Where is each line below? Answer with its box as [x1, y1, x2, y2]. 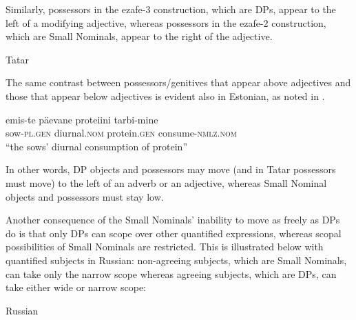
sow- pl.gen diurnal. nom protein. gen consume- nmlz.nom [6, 126, 237, 140]
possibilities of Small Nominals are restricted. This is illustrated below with [6, 239, 324, 254]
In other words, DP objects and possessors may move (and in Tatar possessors [6, 162, 336, 177]
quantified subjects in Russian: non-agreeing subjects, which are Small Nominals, [6, 252, 347, 267]
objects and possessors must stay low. [6, 189, 164, 203]
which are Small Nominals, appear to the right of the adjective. [6, 29, 273, 43]
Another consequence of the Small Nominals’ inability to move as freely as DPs [6, 212, 340, 227]
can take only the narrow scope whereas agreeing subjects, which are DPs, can [6, 266, 337, 281]
